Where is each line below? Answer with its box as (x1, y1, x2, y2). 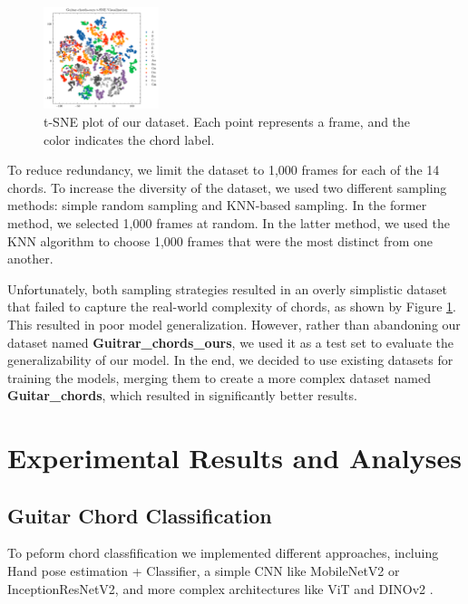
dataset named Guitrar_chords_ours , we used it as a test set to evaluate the (7, 332, 454, 351)
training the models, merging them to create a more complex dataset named (7, 368, 431, 387)
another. (7, 249, 54, 268)
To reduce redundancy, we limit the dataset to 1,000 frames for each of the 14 (7, 160, 440, 179)
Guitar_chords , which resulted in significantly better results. (7, 386, 357, 405)
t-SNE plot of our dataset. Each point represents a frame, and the (44, 112, 411, 130)
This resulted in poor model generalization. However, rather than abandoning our (7, 314, 461, 333)
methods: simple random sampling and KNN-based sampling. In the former (7, 196, 427, 215)
